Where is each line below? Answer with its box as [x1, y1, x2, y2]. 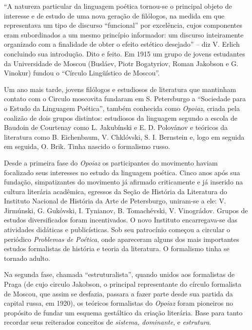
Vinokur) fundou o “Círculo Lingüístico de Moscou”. [4, 68, 160, 78]
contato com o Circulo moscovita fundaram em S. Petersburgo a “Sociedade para [4, 93, 246, 104]
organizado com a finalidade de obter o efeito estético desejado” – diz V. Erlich [4, 39, 240, 49]
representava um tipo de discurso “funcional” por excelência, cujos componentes [4, 20, 242, 30]
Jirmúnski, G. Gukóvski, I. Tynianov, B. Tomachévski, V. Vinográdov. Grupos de [4, 205, 248, 215]
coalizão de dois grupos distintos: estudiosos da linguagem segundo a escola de [4, 112, 238, 123]
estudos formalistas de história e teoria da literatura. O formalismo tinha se [4, 243, 230, 254]
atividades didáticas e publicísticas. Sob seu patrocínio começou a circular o [4, 224, 231, 235]
